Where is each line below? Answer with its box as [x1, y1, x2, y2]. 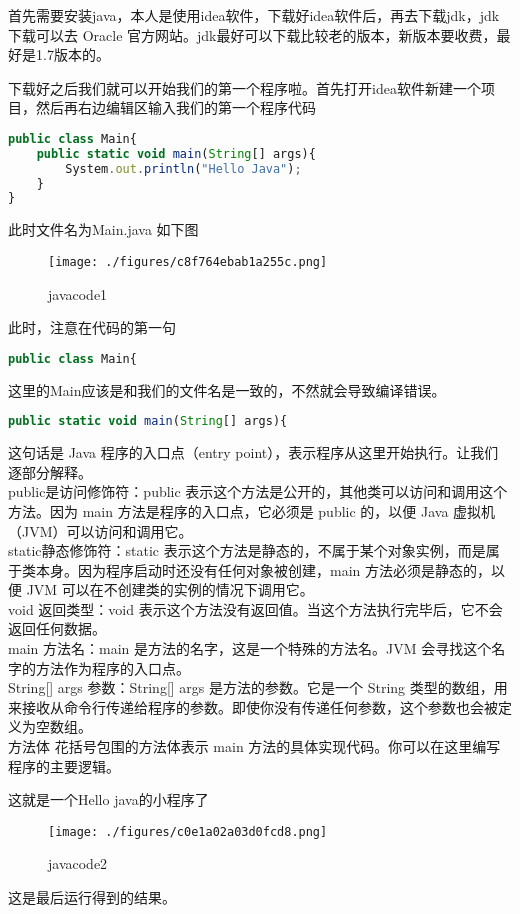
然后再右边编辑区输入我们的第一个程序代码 [35, 97, 316, 118]
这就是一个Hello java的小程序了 [8, 789, 209, 810]
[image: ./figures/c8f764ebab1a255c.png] [48, 254, 328, 269]
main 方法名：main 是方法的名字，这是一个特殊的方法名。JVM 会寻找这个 [8, 638, 492, 659]
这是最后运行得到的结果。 [8, 887, 176, 908]
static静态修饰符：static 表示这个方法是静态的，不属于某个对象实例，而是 [8, 540, 486, 561]
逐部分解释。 [8, 461, 92, 482]
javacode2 [48, 853, 108, 874]
